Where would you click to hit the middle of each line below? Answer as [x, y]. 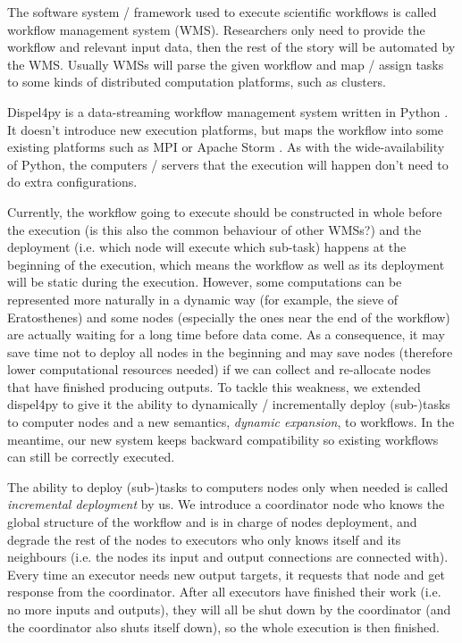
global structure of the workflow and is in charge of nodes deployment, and [212, 522]
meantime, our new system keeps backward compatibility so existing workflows [223, 439]
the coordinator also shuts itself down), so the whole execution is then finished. [224, 626]
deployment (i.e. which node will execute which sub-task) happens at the [207, 247]
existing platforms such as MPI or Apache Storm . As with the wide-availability [226, 147]
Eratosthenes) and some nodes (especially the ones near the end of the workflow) [229, 317]
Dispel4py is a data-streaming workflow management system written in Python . [228, 111]
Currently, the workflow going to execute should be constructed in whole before [225, 211]
